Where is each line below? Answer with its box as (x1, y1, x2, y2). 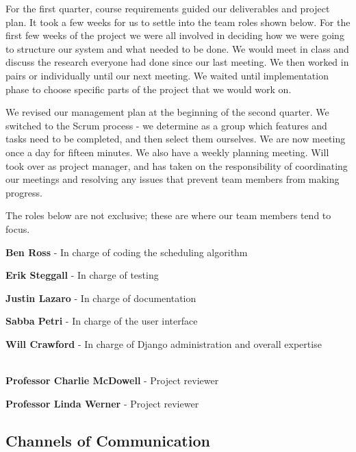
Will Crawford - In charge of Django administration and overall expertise (5, 336, 322, 351)
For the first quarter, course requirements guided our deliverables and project (5, 1, 330, 15)
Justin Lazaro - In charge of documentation (5, 290, 196, 305)
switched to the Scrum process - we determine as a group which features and (5, 118, 327, 132)
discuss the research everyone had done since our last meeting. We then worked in (5, 55, 349, 69)
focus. (5, 221, 30, 236)
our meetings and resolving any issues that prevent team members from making (5, 172, 340, 186)
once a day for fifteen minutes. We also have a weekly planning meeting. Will (5, 145, 329, 159)
